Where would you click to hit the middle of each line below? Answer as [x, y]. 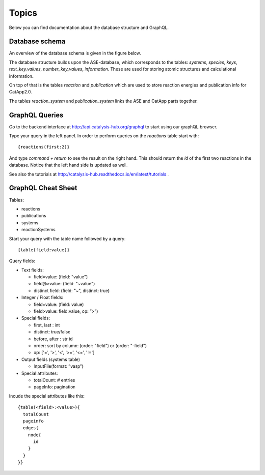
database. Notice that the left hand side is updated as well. [68, 165]
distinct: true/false [52, 332]
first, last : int [47, 325]
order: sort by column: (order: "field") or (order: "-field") [90, 345]
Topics [23, 13]
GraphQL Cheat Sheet [43, 188]
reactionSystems [39, 230]
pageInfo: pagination [54, 387]
